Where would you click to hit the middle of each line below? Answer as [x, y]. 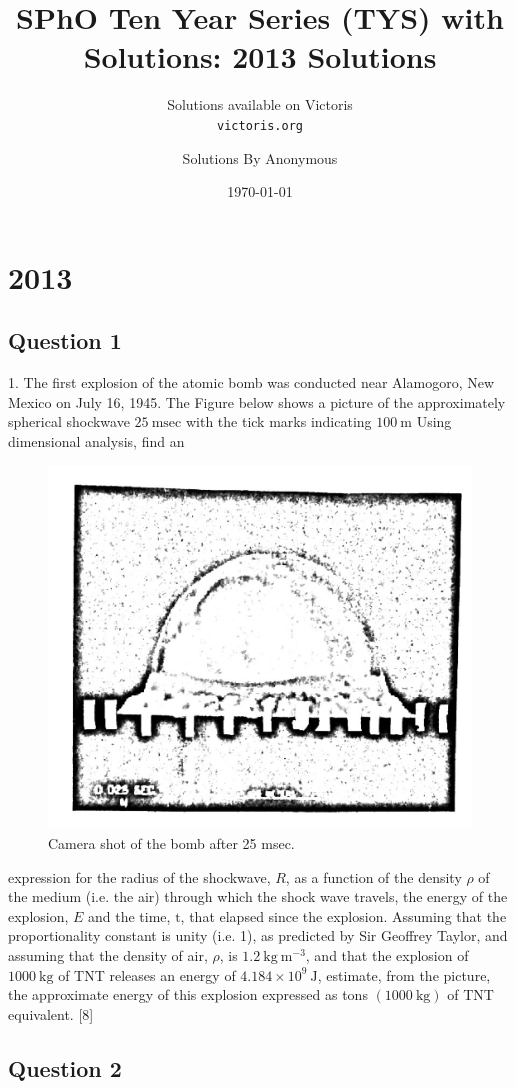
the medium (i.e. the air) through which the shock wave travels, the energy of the [258, 896]
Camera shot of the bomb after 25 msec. [171, 843]
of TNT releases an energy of [147, 974]
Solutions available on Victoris [260, 104]
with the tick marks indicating [278, 421]
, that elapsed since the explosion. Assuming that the [343, 915]
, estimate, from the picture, [404, 974]
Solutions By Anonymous [260, 157]
